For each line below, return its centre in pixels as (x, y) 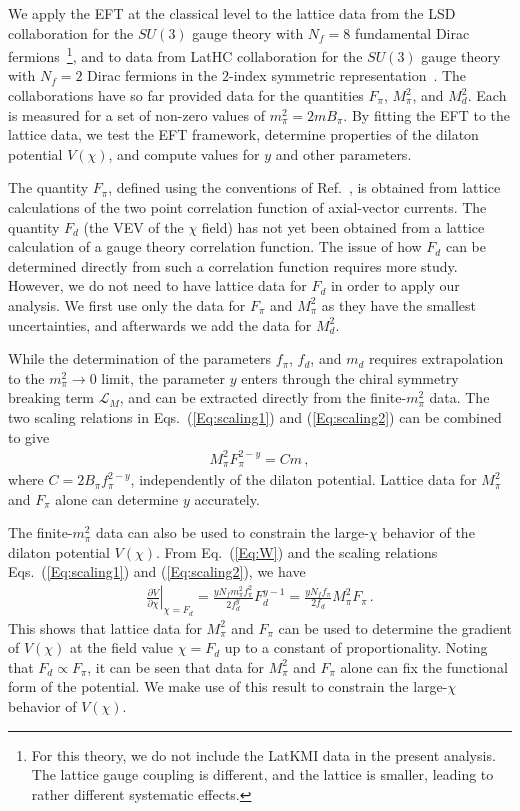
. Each (487, 95)
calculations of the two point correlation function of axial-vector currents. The (247, 207)
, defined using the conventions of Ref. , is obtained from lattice (304, 187)
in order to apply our (395, 285)
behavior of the (428, 532)
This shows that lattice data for (105, 627)
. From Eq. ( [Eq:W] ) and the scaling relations (297, 551)
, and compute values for (184, 153)
